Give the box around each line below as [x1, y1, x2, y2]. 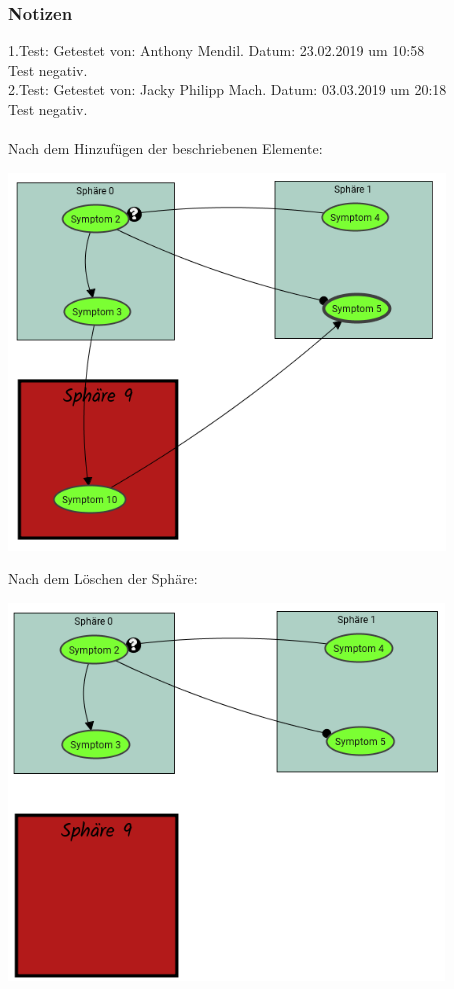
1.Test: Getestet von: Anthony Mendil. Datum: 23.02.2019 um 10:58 [8, 40, 425, 61]
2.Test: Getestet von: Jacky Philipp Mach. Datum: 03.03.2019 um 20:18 [8, 79, 447, 100]
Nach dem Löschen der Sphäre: [8, 568, 198, 589]
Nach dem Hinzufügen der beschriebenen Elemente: [8, 138, 323, 159]
